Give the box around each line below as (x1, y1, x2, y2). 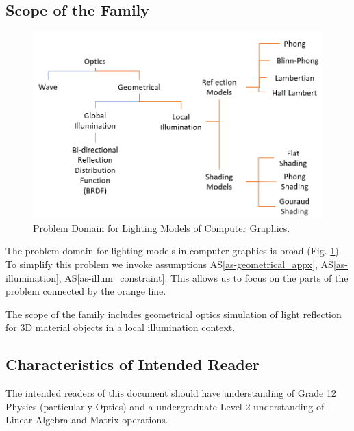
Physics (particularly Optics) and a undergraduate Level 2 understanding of (5, 399, 325, 413)
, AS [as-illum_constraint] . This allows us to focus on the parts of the (58, 270, 349, 285)
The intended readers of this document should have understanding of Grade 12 (5, 386, 336, 400)
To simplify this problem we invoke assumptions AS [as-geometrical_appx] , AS (5, 257, 333, 272)
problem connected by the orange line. (5, 284, 166, 298)
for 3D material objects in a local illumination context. (5, 320, 236, 335)
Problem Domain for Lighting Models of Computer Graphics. (33, 220, 290, 235)
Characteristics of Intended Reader (5, 354, 260, 375)
